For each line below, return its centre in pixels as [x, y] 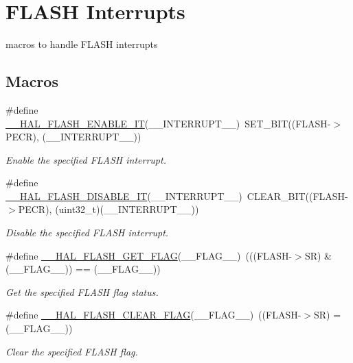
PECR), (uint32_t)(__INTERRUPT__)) [109, 209]
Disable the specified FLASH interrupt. [87, 233]
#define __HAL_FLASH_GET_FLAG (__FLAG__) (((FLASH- [149, 255]
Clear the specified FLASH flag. [72, 351]
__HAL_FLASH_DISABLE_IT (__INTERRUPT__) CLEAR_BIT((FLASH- [177, 196]
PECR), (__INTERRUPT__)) [73, 137]
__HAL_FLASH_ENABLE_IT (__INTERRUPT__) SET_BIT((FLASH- [168, 123]
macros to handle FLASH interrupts [82, 44]
